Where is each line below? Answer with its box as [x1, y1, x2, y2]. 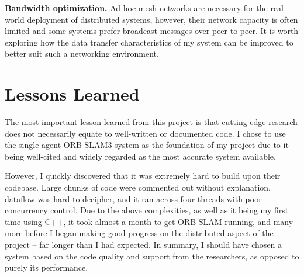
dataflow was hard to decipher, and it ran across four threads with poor [5, 192, 262, 205]
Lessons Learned [5, 82, 140, 106]
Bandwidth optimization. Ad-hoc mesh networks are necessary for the [5, 2, 268, 13]
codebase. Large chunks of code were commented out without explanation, [5, 181, 271, 193]
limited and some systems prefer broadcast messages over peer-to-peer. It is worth [5, 25, 299, 37]
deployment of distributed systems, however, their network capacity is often [27, 13, 298, 25]
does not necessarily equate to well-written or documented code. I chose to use [5, 127, 286, 139]
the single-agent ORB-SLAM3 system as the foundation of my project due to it [5, 138, 289, 151]
